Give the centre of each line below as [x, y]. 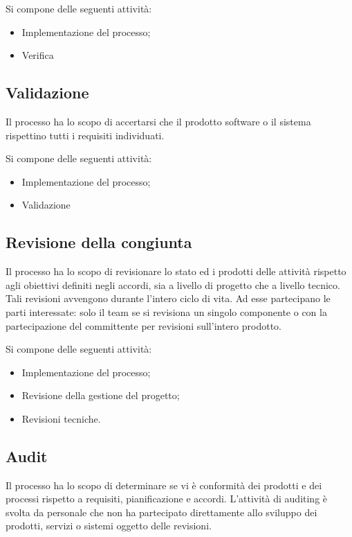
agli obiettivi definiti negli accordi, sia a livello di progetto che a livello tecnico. [173, 284]
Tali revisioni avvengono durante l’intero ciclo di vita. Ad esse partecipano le [168, 298]
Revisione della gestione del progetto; [101, 395]
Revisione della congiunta [99, 242]
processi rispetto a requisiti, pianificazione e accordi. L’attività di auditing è [167, 499]
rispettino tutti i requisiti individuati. [85, 135]
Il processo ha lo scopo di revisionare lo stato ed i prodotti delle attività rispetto [176, 271]
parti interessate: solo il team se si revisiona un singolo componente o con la [166, 311]
